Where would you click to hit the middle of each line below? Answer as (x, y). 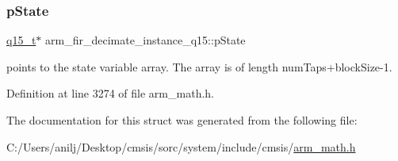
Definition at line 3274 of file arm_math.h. (110, 93)
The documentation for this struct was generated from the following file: (182, 120)
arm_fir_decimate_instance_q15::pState (145, 40)
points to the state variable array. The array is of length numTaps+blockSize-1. (199, 66)
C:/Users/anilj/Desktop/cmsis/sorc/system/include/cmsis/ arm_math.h (181, 146)
